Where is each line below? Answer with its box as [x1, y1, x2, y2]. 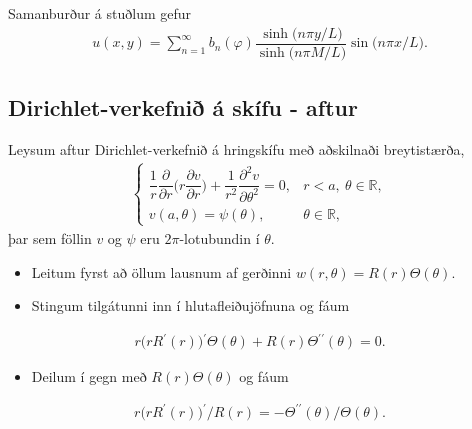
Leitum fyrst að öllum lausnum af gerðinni [31, 261, 292, 282]
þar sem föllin [8, 227, 92, 248]
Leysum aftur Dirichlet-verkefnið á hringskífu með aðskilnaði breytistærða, [8, 138, 465, 159]
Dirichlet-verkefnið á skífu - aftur [8, 92, 358, 123]
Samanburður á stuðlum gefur [8, 3, 192, 23]
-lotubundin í [179, 227, 260, 248]
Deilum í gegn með [31, 365, 147, 386]
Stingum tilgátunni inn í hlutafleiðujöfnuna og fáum [31, 295, 350, 316]
